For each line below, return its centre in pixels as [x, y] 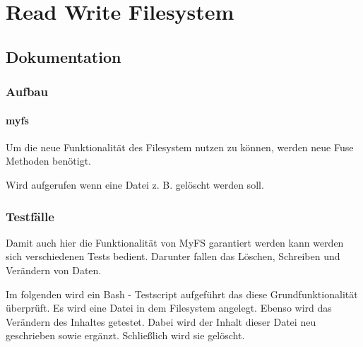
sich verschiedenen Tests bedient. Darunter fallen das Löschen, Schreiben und [173, 256]
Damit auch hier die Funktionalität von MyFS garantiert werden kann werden [175, 242]
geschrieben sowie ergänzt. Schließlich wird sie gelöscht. [125, 335]
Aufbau [27, 92]
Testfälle [30, 216]
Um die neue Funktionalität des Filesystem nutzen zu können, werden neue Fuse [180, 147]
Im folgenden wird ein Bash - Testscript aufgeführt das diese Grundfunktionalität [182, 294]
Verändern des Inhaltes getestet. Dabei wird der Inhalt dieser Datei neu [161, 321]
